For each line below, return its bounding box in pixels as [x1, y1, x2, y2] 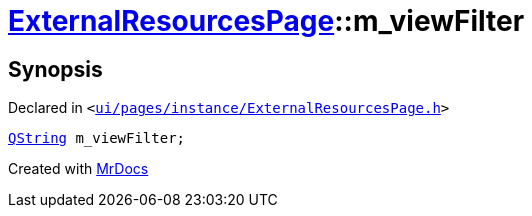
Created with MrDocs [8, 160, 149, 178]
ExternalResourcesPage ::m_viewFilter [8, 4, 525, 38]
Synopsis [8, 56, 103, 82]
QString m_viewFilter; [8, 130, 186, 147]
